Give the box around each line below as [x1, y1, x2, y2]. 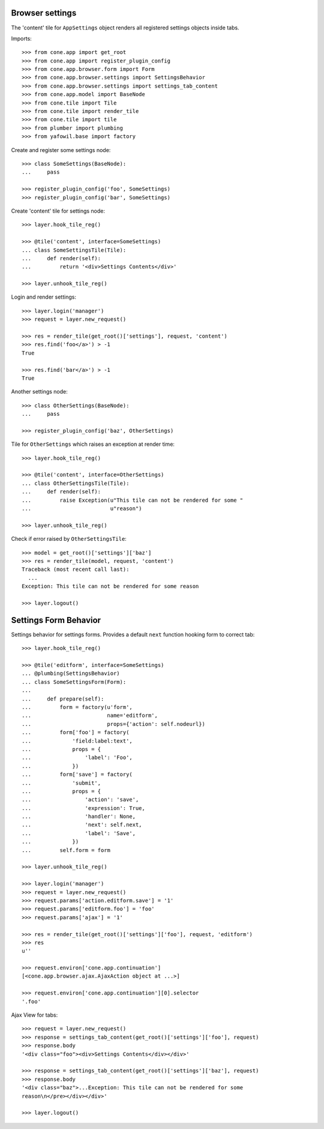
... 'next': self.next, [22, 821, 142, 829]
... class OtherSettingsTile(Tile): [22, 479, 130, 487]
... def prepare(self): [22, 695, 104, 702]
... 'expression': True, [22, 805, 145, 811]
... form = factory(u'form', [22, 704, 133, 710]
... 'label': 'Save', [22, 830, 136, 836]
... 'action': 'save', [22, 796, 139, 803]
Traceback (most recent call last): [22, 566, 130, 573]
